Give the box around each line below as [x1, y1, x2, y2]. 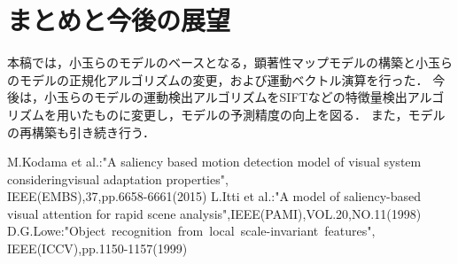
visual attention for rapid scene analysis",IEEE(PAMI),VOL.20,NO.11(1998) [7, 204, 422, 222]
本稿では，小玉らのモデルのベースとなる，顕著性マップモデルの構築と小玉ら [7, 53, 453, 72]
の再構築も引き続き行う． [7, 122, 155, 141]
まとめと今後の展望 [7, 2, 231, 38]
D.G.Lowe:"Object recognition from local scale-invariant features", [7, 221, 376, 240]
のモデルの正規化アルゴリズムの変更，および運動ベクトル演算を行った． [7, 70, 429, 89]
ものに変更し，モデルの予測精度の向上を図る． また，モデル [93, 105, 446, 123]
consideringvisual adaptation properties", [7, 169, 229, 188]
